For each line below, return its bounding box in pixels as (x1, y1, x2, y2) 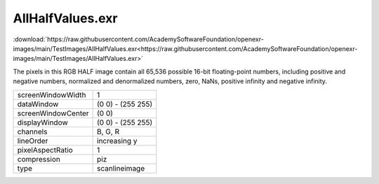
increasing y (97, 136, 138, 146)
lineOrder (17, 136, 48, 146)
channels (17, 127, 48, 136)
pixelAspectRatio (17, 145, 73, 155)
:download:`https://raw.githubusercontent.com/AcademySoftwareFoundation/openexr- (13, 35, 265, 43)
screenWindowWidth (17, 90, 87, 99)
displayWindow (17, 118, 68, 127)
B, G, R (97, 127, 119, 136)
